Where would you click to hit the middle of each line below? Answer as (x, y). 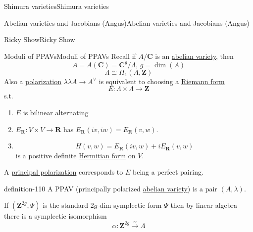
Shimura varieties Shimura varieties (56, 6)
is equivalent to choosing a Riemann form (162, 81)
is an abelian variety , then (194, 56)
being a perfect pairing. (168, 172)
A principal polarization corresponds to (64, 172)
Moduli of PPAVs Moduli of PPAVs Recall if (70, 56)
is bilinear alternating (56, 113)
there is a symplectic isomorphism (55, 216)
